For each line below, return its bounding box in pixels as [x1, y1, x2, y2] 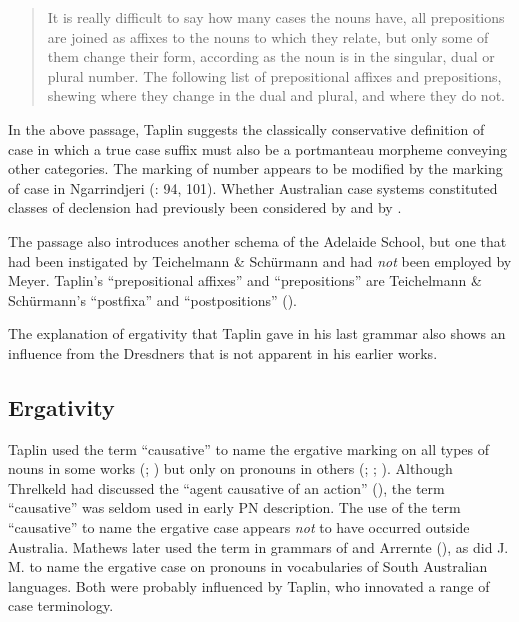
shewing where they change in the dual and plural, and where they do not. [47, 85, 505, 106]
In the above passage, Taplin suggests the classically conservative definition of [8, 118, 485, 139]
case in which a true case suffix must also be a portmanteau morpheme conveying [8, 138, 507, 159]
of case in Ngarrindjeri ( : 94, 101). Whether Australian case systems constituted [8, 177, 498, 198]
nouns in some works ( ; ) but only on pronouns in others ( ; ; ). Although [8, 458, 453, 479]
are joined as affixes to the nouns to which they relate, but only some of [47, 26, 489, 47]
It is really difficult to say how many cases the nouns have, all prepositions [47, 7, 505, 27]
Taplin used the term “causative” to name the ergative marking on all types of [8, 438, 489, 459]
